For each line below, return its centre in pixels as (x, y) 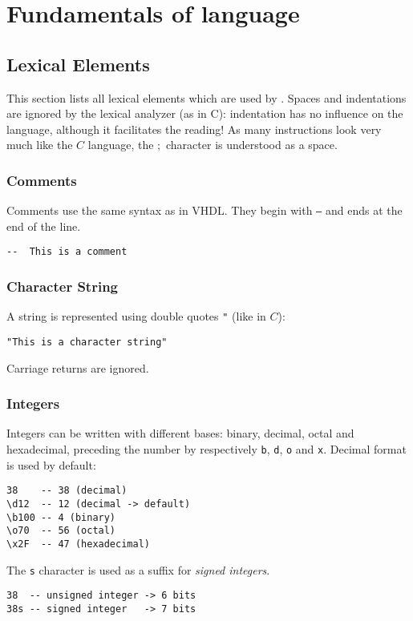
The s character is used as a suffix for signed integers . (138, 569)
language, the (121, 145)
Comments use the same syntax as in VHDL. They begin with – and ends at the (204, 210)
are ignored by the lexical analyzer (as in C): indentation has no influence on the (205, 113)
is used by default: (51, 464)
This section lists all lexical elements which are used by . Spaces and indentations (206, 97)
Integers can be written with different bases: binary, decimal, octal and (180, 433)
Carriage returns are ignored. (78, 367)
